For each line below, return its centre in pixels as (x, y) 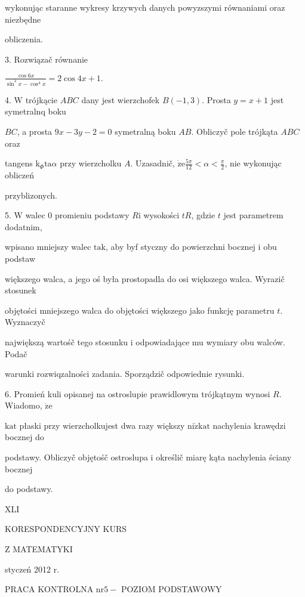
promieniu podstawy (92, 215)
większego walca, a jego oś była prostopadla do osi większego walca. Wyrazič (145, 278)
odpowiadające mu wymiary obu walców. (210, 341)
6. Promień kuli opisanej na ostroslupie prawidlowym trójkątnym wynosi (138, 393)
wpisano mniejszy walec (48, 247)
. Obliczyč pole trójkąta (235, 131)
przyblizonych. (31, 195)
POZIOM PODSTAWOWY (171, 589)
